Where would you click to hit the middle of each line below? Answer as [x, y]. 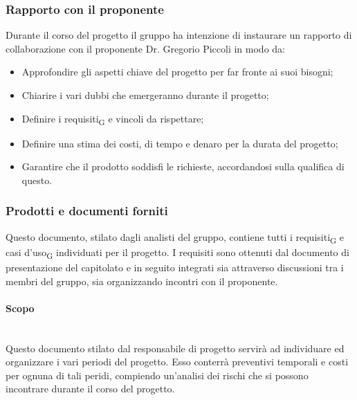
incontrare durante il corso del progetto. [90, 389]
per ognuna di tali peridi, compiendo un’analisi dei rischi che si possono [157, 375]
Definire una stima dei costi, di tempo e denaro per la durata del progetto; [180, 143]
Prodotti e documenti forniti [87, 211]
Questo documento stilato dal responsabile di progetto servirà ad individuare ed [175, 348]
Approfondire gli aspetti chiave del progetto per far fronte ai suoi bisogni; [177, 72]
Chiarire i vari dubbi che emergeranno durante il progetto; [145, 95]
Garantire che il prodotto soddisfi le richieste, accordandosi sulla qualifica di [183, 166]
